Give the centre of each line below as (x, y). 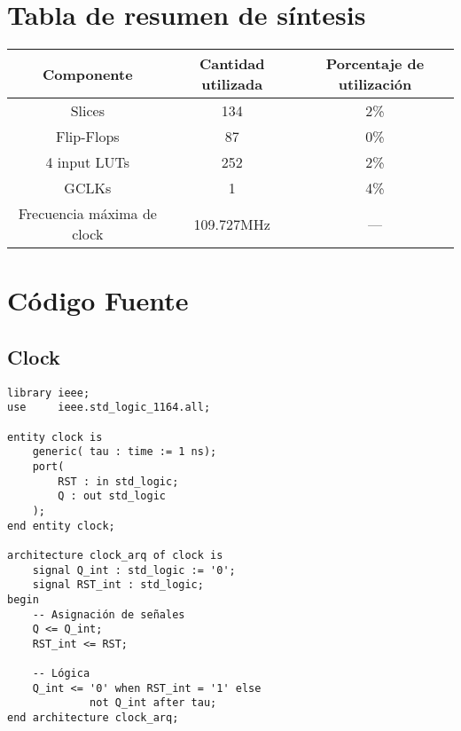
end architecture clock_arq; (93, 718)
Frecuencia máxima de (87, 214)
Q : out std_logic (112, 496)
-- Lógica (61, 674)
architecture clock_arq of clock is (115, 555)
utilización (375, 84)
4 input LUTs (88, 162)
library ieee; (49, 393)
